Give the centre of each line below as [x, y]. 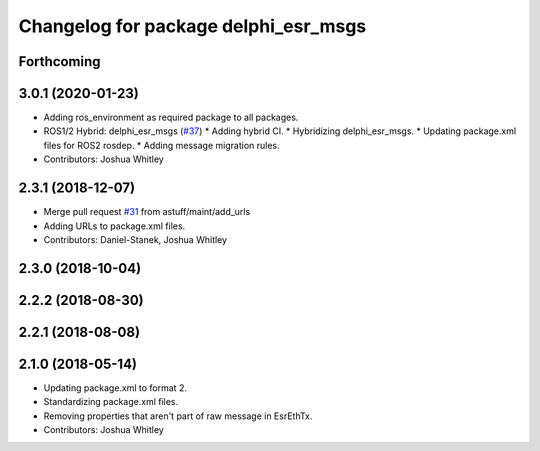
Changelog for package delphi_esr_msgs [192, 26]
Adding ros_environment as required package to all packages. [171, 117]
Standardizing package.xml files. [111, 402]
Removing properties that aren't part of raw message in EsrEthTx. [178, 416]
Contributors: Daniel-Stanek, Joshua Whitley [135, 239]
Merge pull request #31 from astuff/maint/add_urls [147, 212]
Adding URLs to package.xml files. [114, 226]
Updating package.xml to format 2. [115, 387]
